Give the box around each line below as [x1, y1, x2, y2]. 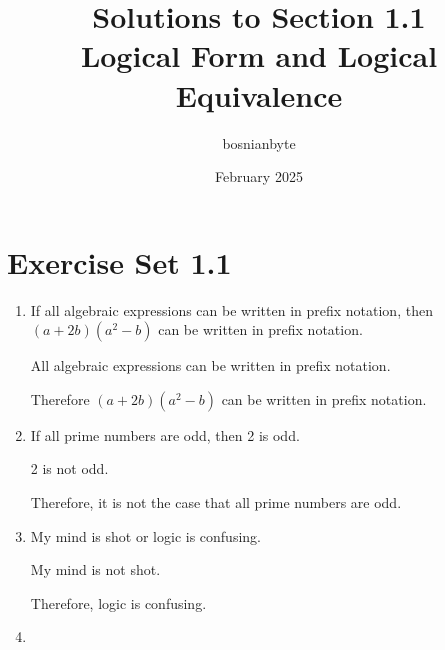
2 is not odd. [30, 458, 109, 479]
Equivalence [175, 74, 343, 115]
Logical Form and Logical [80, 35, 438, 76]
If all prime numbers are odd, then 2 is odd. [30, 424, 300, 445]
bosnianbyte [222, 132, 296, 153]
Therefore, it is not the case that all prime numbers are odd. [30, 492, 402, 512]
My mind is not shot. [30, 559, 161, 580]
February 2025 [215, 166, 303, 187]
